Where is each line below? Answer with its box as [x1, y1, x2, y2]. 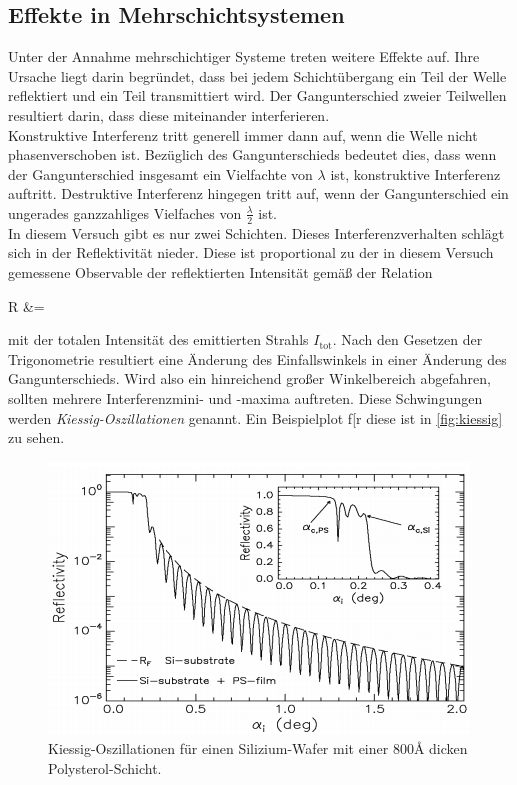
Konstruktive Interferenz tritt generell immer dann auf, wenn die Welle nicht [8, 124, 478, 145]
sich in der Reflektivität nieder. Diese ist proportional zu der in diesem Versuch [8, 242, 494, 263]
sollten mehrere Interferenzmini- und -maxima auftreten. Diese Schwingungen [8, 387, 483, 408]
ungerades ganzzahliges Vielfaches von [8, 202, 242, 223]
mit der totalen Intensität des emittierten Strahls [8, 329, 309, 350]
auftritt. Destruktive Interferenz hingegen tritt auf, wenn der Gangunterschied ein [8, 183, 509, 204]
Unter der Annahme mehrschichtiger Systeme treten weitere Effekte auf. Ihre [8, 46, 480, 67]
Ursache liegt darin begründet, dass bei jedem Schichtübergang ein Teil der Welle [8, 65, 507, 86]
